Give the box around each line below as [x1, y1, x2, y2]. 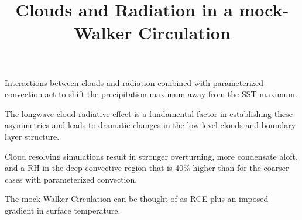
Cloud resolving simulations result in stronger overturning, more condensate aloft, [5, 150, 298, 162]
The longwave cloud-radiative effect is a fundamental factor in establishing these [5, 107, 293, 119]
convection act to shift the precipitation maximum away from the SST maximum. [5, 88, 297, 100]
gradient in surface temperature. [5, 204, 121, 216]
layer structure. [5, 130, 60, 142]
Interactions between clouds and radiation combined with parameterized [5, 76, 264, 88]
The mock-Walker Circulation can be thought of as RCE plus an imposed [5, 192, 269, 205]
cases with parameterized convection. [5, 173, 138, 185]
